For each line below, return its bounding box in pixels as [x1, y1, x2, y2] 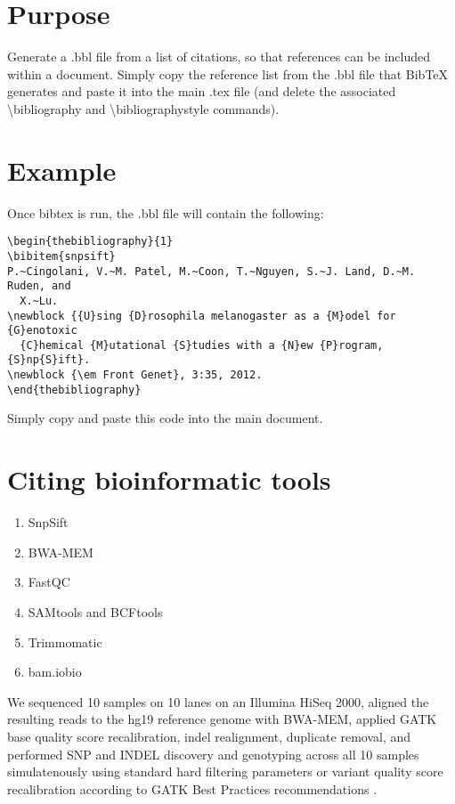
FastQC [28, 573, 70, 591]
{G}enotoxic [7, 324, 77, 337]
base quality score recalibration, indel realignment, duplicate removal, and [7, 727, 411, 745]
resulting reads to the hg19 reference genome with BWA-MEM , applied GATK [7, 710, 437, 728]
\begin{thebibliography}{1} [7, 235, 174, 248]
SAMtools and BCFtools [28, 602, 163, 621]
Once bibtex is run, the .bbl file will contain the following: [7, 203, 324, 222]
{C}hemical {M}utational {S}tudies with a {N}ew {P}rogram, [20, 338, 384, 352]
